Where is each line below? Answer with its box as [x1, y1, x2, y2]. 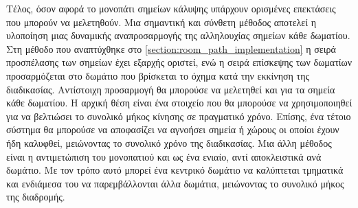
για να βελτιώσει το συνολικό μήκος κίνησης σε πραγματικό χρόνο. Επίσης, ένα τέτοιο [6, 108, 351, 123]
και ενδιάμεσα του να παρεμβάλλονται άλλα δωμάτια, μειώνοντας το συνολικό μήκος [6, 176, 344, 190]
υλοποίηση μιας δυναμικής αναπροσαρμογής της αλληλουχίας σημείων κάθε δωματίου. [6, 28, 350, 43]
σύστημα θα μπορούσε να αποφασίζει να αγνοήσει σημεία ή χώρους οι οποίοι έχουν [6, 122, 339, 137]
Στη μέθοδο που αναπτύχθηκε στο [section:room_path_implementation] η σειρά [6, 41, 336, 56]
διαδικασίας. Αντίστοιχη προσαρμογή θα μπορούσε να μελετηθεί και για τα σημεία [6, 82, 335, 96]
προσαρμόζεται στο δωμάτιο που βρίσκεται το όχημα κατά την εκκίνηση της [6, 68, 310, 82]
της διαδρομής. [6, 189, 65, 204]
